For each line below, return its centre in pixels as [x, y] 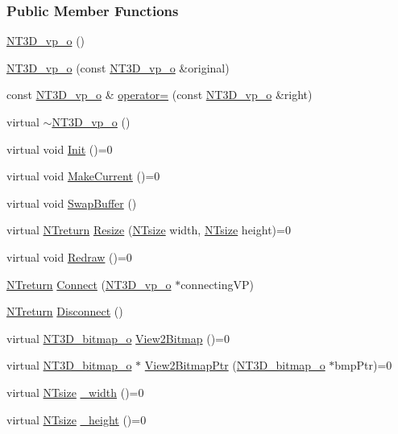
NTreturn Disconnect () [65, 311]
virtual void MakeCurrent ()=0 [83, 176]
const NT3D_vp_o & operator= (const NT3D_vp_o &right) [160, 95]
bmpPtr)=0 [363, 365]
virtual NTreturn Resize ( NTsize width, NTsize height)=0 [149, 230]
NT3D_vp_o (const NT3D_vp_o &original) [118, 67]
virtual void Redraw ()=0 [69, 256]
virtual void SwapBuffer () [72, 203]
